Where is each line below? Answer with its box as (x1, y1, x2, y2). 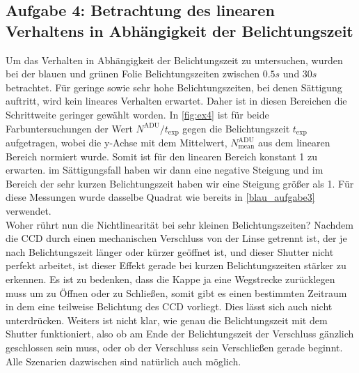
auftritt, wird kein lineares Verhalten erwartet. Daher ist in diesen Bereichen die (6, 93, 347, 108)
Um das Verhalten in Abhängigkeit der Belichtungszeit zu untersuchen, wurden (6, 52, 343, 67)
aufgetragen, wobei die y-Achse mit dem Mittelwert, (6, 135, 228, 150)
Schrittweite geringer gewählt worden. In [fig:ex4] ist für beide (6, 107, 269, 121)
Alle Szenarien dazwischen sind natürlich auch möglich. (6, 353, 241, 368)
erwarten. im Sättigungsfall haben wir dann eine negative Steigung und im (6, 162, 324, 177)
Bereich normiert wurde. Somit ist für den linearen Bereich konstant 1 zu (6, 149, 318, 163)
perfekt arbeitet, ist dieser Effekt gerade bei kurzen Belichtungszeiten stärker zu (6, 258, 346, 273)
